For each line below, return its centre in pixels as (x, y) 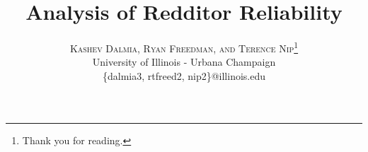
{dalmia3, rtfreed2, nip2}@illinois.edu (184, 75)
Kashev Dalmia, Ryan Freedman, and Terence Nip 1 (184, 47)
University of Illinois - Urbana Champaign (184, 62)
